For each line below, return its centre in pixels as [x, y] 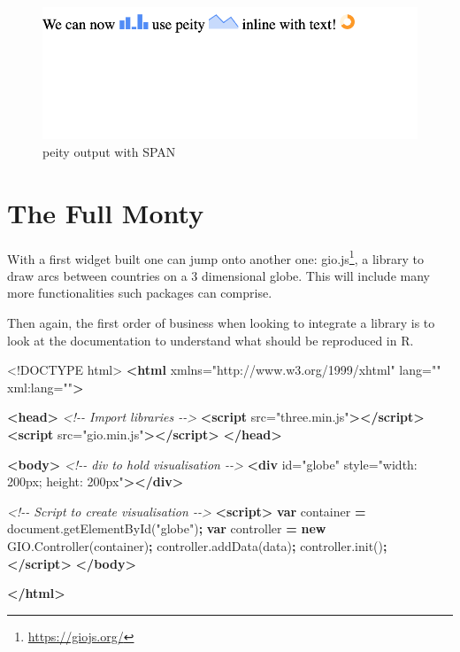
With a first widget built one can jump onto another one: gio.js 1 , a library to [215, 257]
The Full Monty [106, 212]
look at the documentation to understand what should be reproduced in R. [211, 340]
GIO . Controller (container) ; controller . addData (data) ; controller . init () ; [197, 546]
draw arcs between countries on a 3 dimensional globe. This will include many [218, 275]
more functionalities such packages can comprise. [140, 293]
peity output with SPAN [109, 151]
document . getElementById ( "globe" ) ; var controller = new [167, 528]
